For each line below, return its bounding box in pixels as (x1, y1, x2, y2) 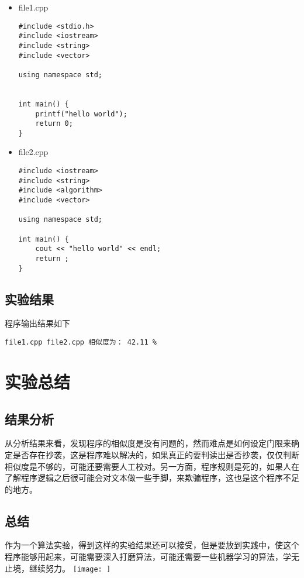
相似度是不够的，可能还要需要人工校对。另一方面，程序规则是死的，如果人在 (5, 460, 299, 472)
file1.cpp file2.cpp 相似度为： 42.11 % (5, 338, 157, 347)
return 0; (35, 119, 73, 128)
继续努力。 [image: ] (29, 562, 111, 574)
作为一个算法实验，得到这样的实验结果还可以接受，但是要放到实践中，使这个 (5, 539, 299, 551)
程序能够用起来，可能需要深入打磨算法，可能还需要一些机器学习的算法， (5, 551, 283, 563)
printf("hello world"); (35, 109, 127, 118)
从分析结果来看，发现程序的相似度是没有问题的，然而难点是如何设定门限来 (5, 437, 291, 449)
